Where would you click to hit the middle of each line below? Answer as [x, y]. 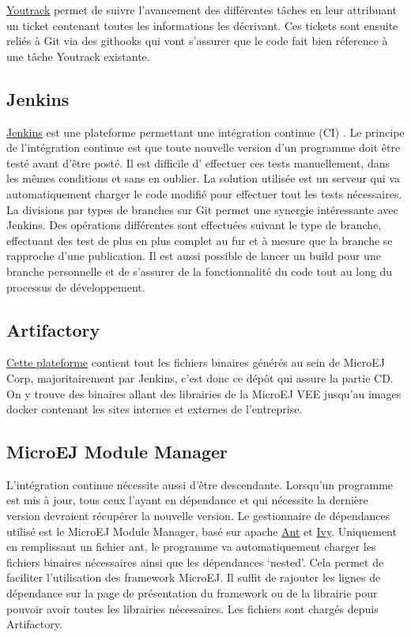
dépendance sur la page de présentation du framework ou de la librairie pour [192, 593]
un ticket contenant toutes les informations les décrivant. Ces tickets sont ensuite [202, 25]
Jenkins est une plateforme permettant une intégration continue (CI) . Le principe [205, 132]
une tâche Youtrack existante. [78, 56]
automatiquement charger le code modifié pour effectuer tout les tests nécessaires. [204, 193]
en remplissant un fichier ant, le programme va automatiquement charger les [191, 547]
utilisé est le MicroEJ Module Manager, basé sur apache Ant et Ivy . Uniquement [202, 531]
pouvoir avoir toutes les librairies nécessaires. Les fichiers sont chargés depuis [192, 608]
